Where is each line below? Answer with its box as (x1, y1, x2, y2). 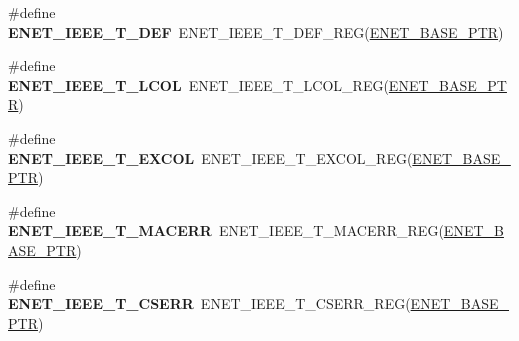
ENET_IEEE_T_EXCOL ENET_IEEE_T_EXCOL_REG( (8, 147, 413, 168)
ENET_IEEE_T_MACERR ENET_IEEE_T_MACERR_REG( (8, 220, 444, 241)
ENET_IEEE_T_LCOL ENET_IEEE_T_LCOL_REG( (8, 74, 389, 95)
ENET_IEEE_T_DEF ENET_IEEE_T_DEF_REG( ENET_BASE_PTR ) (8, 21, 504, 42)
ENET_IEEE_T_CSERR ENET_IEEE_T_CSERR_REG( (8, 293, 411, 314)
